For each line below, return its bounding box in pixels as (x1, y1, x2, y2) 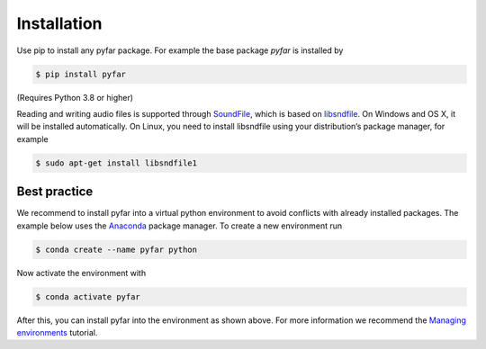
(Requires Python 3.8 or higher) (16, 92, 134, 103)
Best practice (16, 184, 94, 200)
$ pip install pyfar (35, 68, 126, 79)
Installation (16, 13, 103, 33)
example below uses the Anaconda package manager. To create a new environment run (16, 220, 343, 231)
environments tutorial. (16, 327, 98, 337)
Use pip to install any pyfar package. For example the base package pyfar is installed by (16, 45, 344, 56)
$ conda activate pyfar (35, 291, 141, 301)
